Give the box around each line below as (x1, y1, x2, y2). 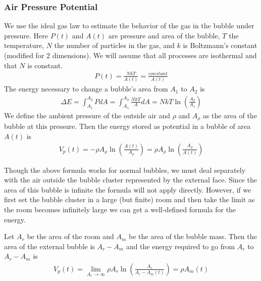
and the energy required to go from (126, 241, 235, 251)
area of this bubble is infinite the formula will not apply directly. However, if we (4, 184, 251, 195)
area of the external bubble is (4, 241, 95, 251)
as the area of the (202, 110, 257, 120)
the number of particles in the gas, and (54, 40, 175, 51)
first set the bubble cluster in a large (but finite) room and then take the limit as (4, 194, 255, 205)
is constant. (27, 60, 63, 70)
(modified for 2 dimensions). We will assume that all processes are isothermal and (4, 50, 257, 60)
